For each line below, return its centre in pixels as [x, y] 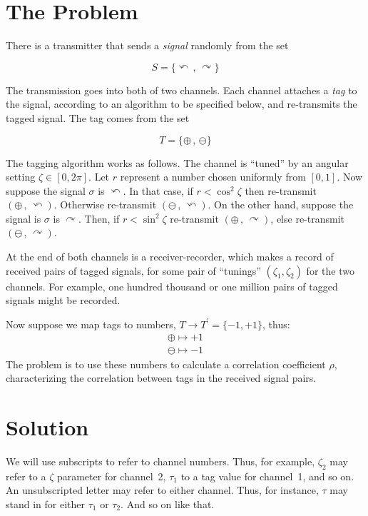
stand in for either [46, 504]
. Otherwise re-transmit [105, 204]
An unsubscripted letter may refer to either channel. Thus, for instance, [162, 490]
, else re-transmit [307, 218]
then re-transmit [281, 190]
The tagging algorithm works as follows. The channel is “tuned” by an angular [177, 162]
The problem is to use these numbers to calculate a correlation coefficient [166, 364]
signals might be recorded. [63, 300]
